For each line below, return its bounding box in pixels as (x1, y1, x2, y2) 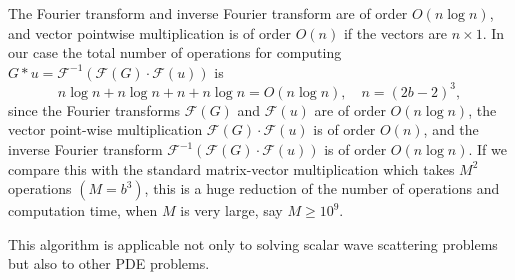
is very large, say (180, 200, 283, 221)
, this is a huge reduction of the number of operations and (144, 178, 500, 199)
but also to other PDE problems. (8, 253, 210, 274)
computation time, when (8, 200, 158, 221)
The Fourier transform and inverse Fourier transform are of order (8, 3, 408, 23)
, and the (423, 119, 479, 140)
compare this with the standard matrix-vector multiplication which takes (8, 158, 455, 179)
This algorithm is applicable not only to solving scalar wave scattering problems (8, 233, 498, 254)
